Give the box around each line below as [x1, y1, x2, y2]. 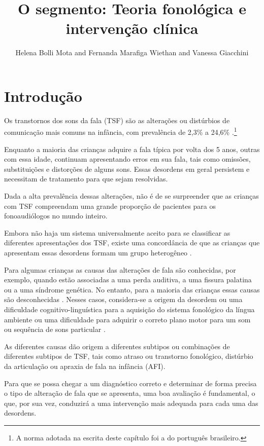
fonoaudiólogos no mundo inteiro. [4, 210, 108, 221]
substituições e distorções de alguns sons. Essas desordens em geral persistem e [4, 163, 250, 174]
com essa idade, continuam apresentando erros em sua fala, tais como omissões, [4, 154, 251, 164]
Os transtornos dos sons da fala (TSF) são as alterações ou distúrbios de [4, 115, 230, 125]
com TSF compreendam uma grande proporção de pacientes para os [4, 200, 216, 211]
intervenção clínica [65, 18, 199, 39]
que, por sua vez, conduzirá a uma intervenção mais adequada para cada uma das [4, 397, 258, 408]
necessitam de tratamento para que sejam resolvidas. [4, 173, 168, 184]
